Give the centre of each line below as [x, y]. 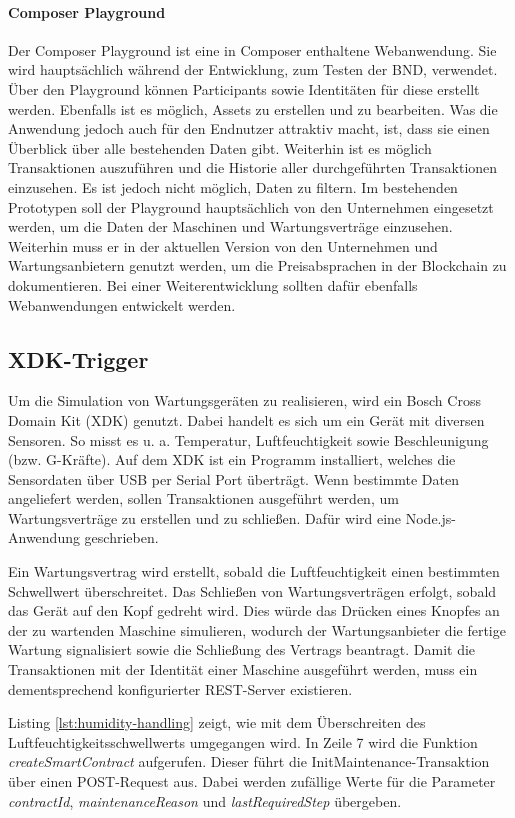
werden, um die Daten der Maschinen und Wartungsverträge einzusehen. [230, 226]
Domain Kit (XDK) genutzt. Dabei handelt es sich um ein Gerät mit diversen [246, 419]
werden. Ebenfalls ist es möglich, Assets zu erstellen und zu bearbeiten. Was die [253, 108]
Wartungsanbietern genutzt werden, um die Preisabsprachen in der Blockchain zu [257, 265]
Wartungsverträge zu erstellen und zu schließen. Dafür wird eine [205, 517]
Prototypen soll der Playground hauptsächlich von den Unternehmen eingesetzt [251, 206]
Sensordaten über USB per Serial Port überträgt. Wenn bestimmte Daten [233, 478]
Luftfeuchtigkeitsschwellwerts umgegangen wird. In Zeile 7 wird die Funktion [243, 741]
